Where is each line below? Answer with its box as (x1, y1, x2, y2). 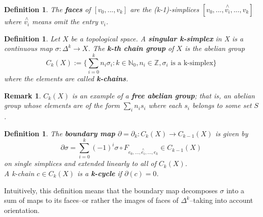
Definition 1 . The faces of (4, 4, 91, 14)
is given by (215, 128, 248, 138)
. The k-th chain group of (88, 43, 174, 53)
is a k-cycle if (77, 168, 122, 179)
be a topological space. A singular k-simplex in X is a (71, 33, 243, 43)
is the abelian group (184, 43, 245, 53)
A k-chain (4, 168, 34, 179)
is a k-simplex (170, 59, 214, 67)
